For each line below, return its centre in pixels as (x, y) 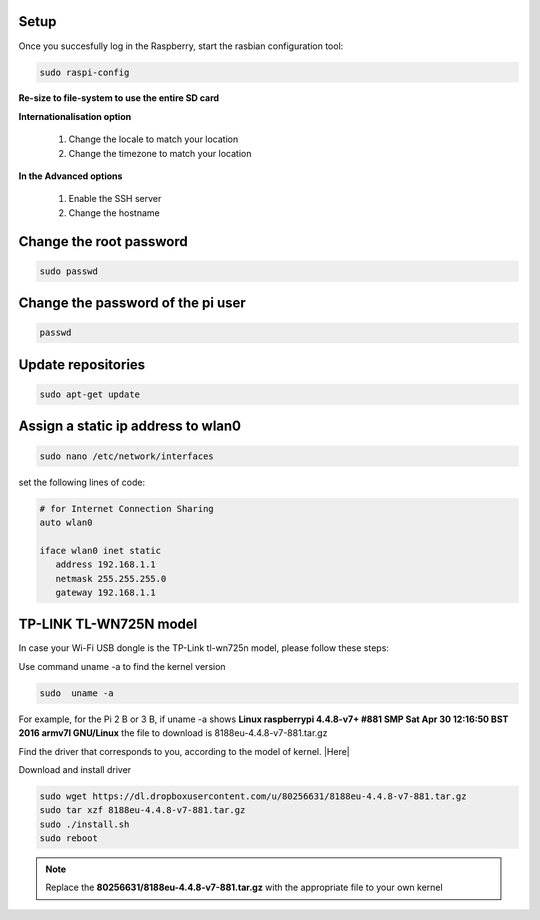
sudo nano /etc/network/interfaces (126, 456)
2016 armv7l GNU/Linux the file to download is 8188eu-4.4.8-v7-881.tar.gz (173, 733)
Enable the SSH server (115, 199)
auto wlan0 (66, 522)
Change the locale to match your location (153, 139)
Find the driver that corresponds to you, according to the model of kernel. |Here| (184, 751)
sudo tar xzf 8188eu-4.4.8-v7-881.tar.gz (142, 810)
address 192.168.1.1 (106, 564)
